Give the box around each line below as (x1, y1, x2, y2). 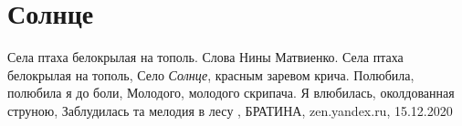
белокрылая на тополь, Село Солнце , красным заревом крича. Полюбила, (7, 65, 415, 84)
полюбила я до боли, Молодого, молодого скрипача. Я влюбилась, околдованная (7, 83, 455, 102)
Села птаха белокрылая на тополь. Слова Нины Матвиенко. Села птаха (7, 47, 404, 67)
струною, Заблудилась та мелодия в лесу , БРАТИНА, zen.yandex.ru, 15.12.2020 (7, 100, 453, 120)
